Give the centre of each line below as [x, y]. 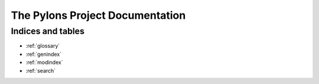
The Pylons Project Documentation [98, 15]
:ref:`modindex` [44, 62]
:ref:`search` [41, 70]
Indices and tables [48, 31]
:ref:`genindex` [44, 54]
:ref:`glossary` [43, 46]
